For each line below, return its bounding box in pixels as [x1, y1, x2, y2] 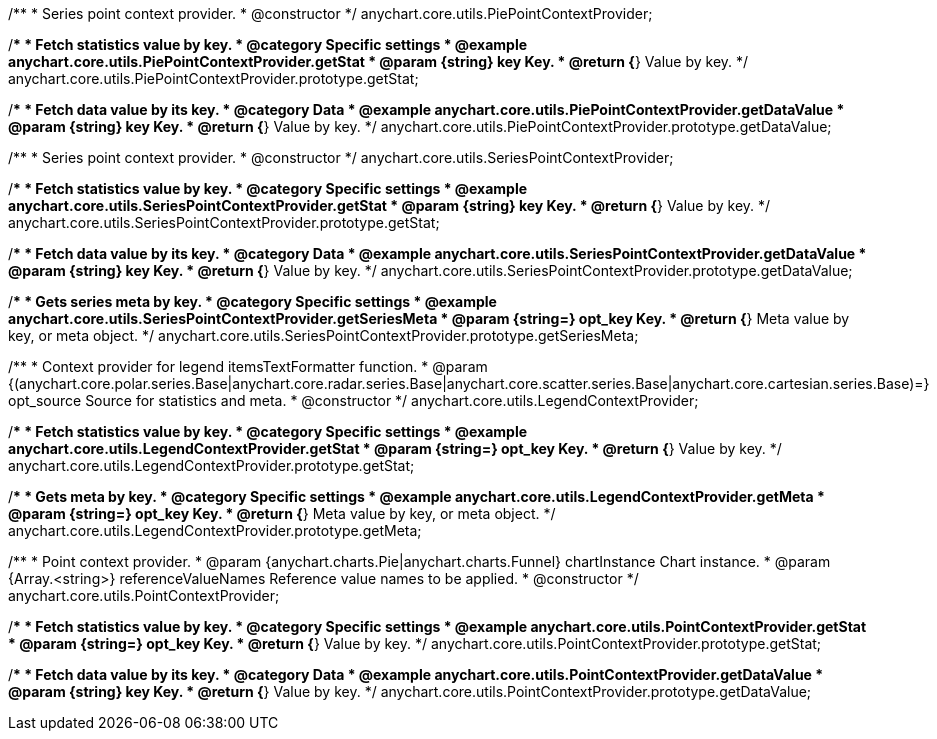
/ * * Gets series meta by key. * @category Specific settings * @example [8, 293, 497, 310]
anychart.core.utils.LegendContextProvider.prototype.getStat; [8, 457, 415, 474]
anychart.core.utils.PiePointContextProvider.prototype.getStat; [8, 70, 419, 87]
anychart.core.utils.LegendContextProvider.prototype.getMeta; [8, 522, 422, 539]
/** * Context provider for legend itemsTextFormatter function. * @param [8, 358, 488, 375]
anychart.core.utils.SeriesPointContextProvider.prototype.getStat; [8, 214, 440, 231]
